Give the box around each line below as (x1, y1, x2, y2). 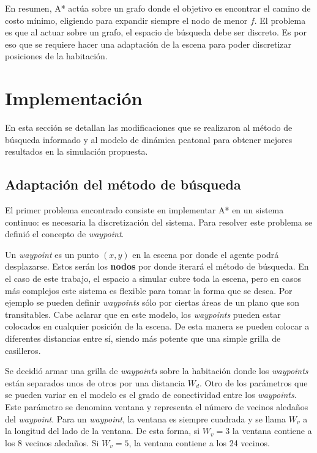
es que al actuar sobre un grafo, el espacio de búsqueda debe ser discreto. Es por (5, 26, 307, 39)
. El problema (254, 13, 306, 26)
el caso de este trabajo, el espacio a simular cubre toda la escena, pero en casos (5, 272, 301, 285)
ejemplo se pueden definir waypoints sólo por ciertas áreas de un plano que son (5, 296, 300, 309)
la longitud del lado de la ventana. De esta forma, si (5, 424, 200, 437)
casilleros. (5, 344, 41, 356)
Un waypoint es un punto (5, 248, 99, 260)
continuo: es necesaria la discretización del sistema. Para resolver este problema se (5, 215, 313, 228)
